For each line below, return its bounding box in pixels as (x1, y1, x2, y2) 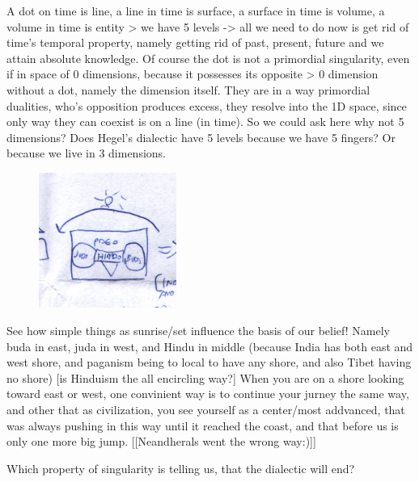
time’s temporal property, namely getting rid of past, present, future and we (6, 34, 384, 51)
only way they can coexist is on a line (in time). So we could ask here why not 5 (6, 113, 404, 130)
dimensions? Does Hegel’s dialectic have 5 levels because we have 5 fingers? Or (6, 128, 396, 145)
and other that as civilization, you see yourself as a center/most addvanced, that (6, 400, 405, 417)
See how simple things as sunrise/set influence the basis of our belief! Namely (6, 322, 390, 338)
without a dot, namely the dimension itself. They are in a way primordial (6, 81, 370, 98)
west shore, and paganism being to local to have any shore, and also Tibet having (6, 354, 412, 371)
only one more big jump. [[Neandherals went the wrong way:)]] (6, 433, 316, 450)
